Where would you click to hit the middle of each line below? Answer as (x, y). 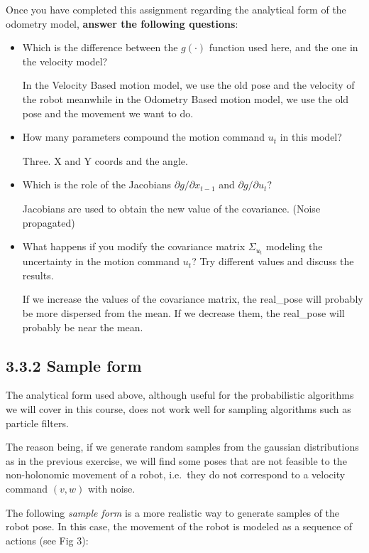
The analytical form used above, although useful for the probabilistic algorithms (180, 395)
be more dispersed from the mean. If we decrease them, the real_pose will (183, 313)
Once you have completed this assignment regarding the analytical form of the (176, 9)
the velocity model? (65, 61)
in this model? (311, 137)
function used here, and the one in (283, 47)
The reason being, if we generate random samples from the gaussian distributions (182, 447)
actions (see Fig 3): (47, 540)
